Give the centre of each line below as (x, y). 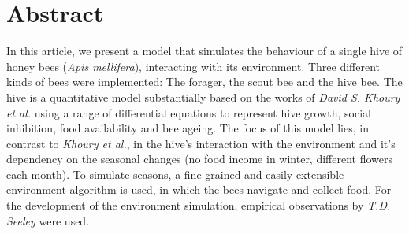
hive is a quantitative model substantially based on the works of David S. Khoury (203, 97)
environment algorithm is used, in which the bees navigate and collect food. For (199, 189)
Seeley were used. (48, 220)
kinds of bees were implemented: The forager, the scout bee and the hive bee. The (204, 82)
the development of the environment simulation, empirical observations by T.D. (199, 205)
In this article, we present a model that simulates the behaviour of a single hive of (204, 51)
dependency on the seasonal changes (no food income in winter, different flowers (200, 159)
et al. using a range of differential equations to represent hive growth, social (189, 112)
